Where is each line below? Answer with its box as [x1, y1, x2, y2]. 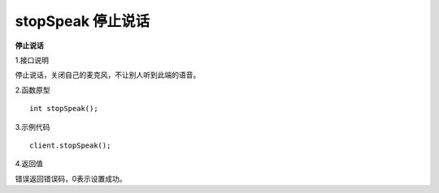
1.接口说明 [15, 55, 49, 65]
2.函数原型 [15, 85, 50, 95]
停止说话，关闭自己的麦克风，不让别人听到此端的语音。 [15, 70, 201, 80]
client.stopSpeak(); [29, 140, 111, 150]
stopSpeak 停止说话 [15, 12, 150, 30]
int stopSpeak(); [29, 104, 98, 114]
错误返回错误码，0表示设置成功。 [15, 174, 127, 183]
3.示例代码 [15, 122, 50, 131]
